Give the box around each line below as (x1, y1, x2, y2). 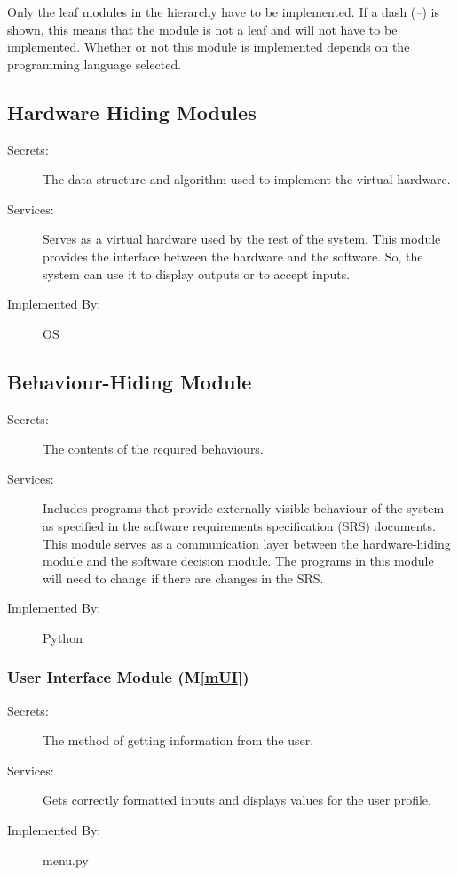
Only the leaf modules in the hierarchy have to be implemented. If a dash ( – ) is (7, 3, 439, 20)
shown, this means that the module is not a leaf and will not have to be (7, 20, 398, 38)
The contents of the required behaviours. (43, 439, 264, 458)
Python (43, 628, 83, 646)
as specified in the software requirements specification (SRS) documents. (43, 516, 436, 534)
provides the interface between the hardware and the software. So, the (43, 246, 423, 265)
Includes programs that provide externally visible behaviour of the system (43, 499, 445, 518)
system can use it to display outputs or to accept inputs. (43, 264, 351, 283)
